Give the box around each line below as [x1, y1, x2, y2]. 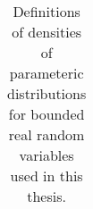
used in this [10, 165, 83, 186]
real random [8, 124, 85, 145]
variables [19, 145, 74, 165]
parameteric [9, 63, 84, 83]
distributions [7, 83, 87, 104]
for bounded [8, 104, 85, 124]
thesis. [27, 186, 66, 206]
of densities [12, 21, 82, 42]
